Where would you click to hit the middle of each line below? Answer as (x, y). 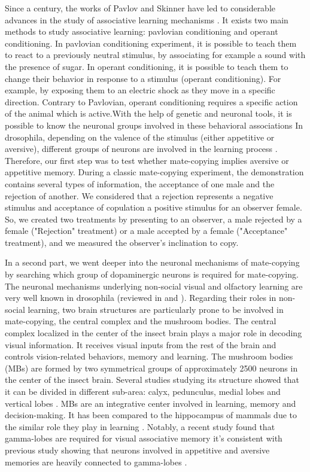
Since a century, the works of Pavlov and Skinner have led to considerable (140, 8)
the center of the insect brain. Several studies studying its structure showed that (152, 380)
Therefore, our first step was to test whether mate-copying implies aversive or (147, 160)
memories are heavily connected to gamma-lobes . (96, 462)
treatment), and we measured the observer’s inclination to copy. (122, 242)
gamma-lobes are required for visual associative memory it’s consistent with (144, 438)
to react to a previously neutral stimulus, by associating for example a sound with (155, 55)
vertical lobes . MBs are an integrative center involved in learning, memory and (151, 403)
